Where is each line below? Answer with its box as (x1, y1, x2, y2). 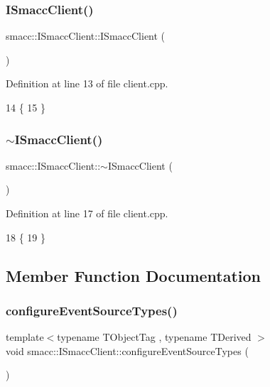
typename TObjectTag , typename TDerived (57, 329, 252, 344)
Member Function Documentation (6, 264, 261, 286)
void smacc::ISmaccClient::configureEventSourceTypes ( (6, 343, 249, 358)
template (6, 329, 44, 344)
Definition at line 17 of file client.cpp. (6, 206, 168, 220)
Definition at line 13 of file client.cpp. (6, 76, 168, 91)
